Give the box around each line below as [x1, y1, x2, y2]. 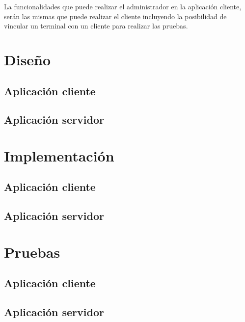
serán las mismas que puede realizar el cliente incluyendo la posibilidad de [4, 11, 227, 21]
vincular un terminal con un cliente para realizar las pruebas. [4, 21, 188, 31]
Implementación [4, 145, 114, 165]
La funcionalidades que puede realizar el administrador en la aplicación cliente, [4, 1, 242, 11]
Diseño [4, 49, 51, 69]
